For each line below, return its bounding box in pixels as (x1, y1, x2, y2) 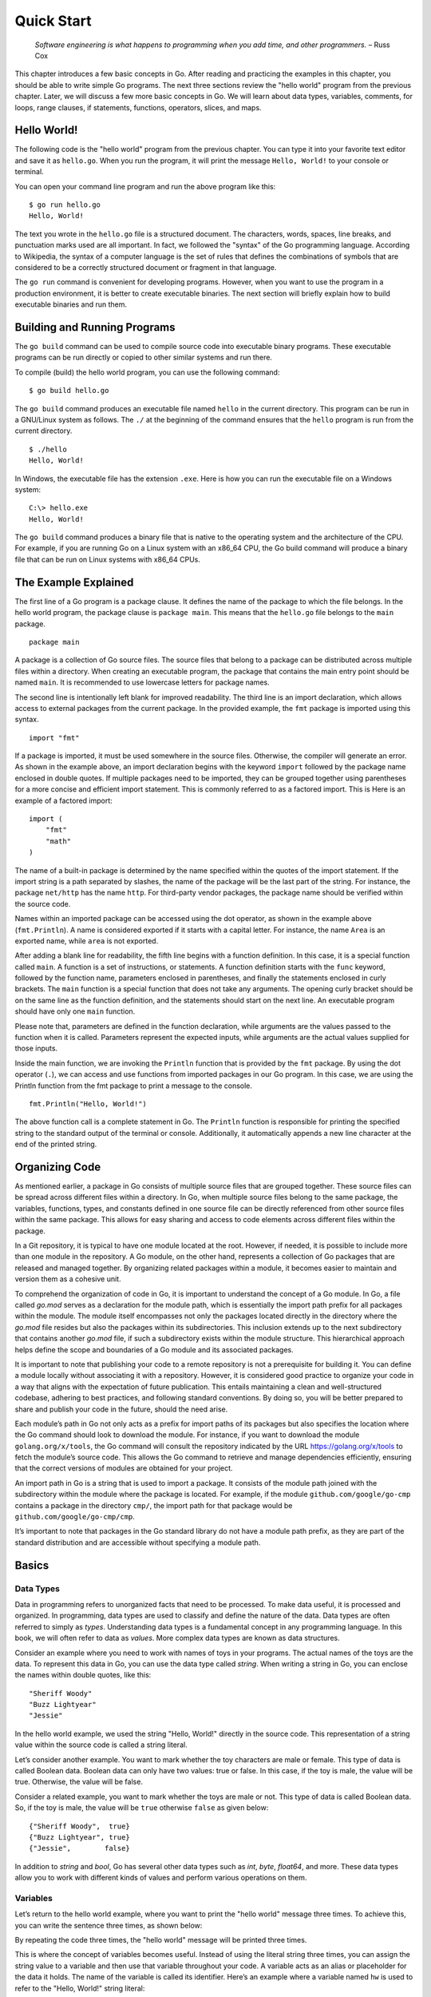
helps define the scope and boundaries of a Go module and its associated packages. (14, 1344, 295, 1354)
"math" (45, 836, 72, 846)
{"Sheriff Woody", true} (29, 1821, 131, 1831)
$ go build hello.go (29, 386, 109, 395)
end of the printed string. (14, 1139, 97, 1149)
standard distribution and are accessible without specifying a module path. (14, 1538, 261, 1547)
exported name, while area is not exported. (14, 935, 159, 946)
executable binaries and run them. (14, 300, 128, 309)
